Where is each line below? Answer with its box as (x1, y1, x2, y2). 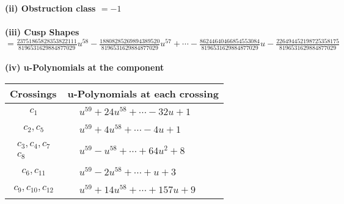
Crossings (10, 86, 57, 100)
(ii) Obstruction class (5, 2, 96, 14)
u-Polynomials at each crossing (67, 86, 219, 100)
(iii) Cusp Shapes (5, 26, 79, 38)
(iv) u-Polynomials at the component (5, 61, 164, 74)
